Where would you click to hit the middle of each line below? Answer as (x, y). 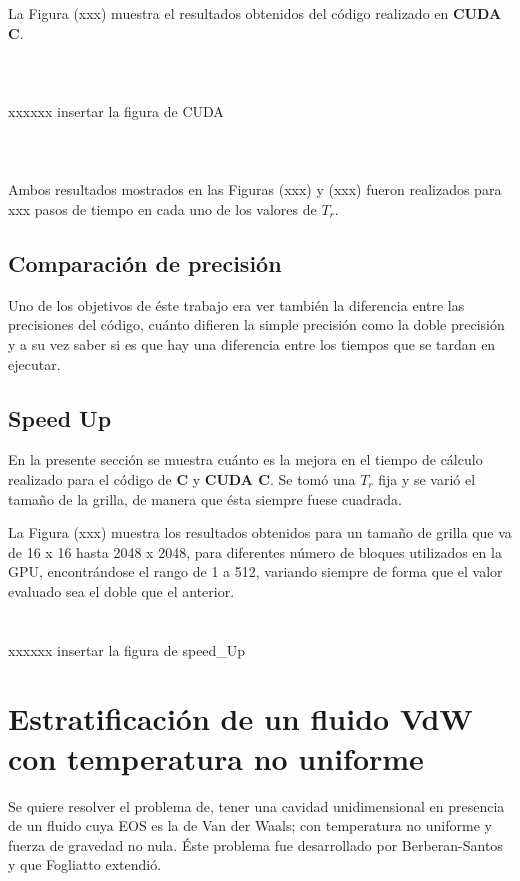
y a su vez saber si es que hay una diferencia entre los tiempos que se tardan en (252, 343)
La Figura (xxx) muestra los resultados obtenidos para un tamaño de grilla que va (260, 532)
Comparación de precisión (145, 262)
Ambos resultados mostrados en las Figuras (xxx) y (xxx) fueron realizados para (255, 189)
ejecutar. (34, 363)
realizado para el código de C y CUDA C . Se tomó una (182, 478)
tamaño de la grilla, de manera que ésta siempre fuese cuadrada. (205, 498)
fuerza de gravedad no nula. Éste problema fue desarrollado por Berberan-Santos (255, 844)
